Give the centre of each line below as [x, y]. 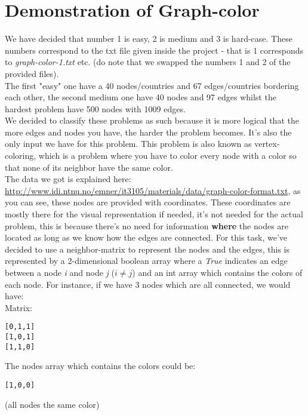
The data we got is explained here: [68, 179]
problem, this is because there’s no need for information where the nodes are [147, 225]
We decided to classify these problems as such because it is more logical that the [152, 120]
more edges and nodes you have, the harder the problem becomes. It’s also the [148, 132]
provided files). [32, 73]
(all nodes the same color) [52, 404]
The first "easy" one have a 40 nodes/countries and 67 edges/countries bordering [152, 85]
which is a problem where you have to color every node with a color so [167, 156]
